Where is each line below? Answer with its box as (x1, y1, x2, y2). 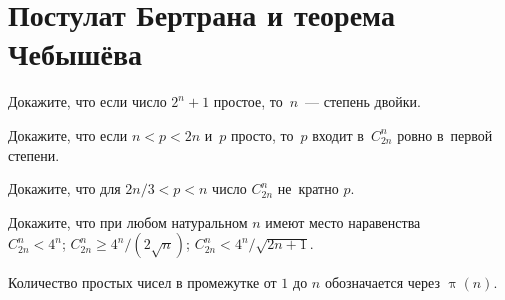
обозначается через (324, 272, 440, 293)
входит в (312, 124, 364, 145)
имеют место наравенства (265, 211, 421, 232)
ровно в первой (397, 124, 493, 145)
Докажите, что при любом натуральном (8, 211, 248, 232)
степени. (8, 144, 60, 165)
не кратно (277, 178, 339, 199)
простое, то (213, 91, 283, 112)
